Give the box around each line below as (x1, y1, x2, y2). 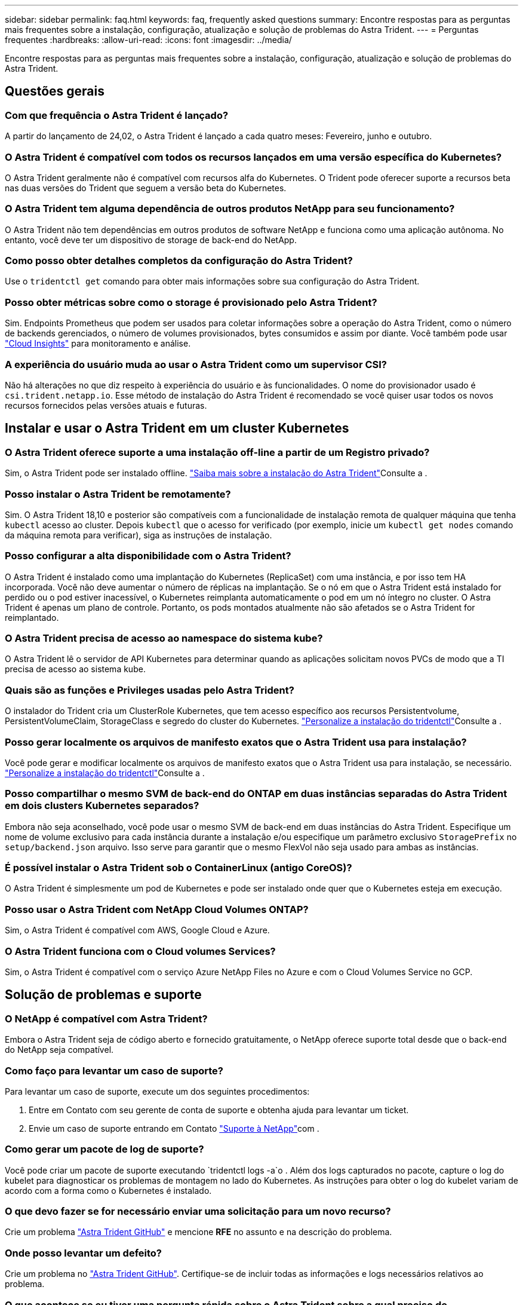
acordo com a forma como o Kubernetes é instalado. (5, 1185, 212, 1196)
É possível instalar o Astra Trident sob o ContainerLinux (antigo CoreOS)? (5, 862, 352, 874)
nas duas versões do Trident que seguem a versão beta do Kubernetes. (5, 182, 287, 193)
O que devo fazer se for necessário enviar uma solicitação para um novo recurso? (5, 1205, 391, 1218)
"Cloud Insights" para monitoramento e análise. (5, 338, 191, 349)
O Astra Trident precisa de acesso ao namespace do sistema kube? (5, 632, 323, 645)
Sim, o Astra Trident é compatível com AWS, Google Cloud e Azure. (5, 925, 270, 936)
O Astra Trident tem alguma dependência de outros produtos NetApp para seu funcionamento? (5, 203, 455, 215)
